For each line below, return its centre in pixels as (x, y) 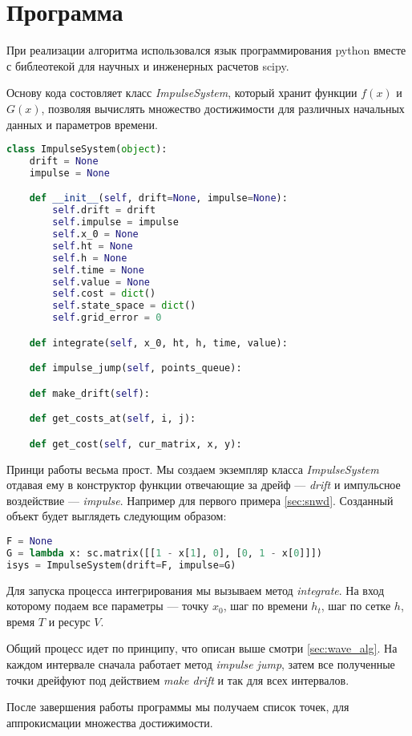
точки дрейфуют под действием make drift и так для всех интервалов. (178, 679)
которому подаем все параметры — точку (108, 606)
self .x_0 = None (95, 234)
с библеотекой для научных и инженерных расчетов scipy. (148, 65)
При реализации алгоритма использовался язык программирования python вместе (206, 50)
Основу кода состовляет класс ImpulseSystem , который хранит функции (182, 93)
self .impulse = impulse (115, 222)
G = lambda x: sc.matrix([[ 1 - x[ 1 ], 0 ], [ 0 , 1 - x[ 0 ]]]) (164, 553)
